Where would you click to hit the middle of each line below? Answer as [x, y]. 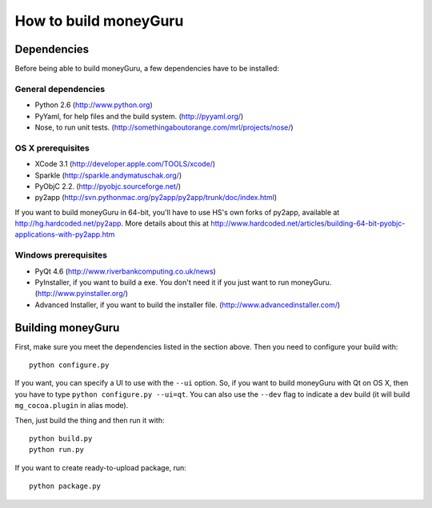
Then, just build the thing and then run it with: [90, 420]
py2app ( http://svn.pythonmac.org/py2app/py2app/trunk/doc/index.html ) [156, 198]
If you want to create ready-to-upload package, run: [101, 467]
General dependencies [60, 89]
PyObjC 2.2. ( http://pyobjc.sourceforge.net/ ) [108, 186]
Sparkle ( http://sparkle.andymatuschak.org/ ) [108, 175]
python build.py [61, 439]
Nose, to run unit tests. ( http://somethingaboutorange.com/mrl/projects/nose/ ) [164, 127]
